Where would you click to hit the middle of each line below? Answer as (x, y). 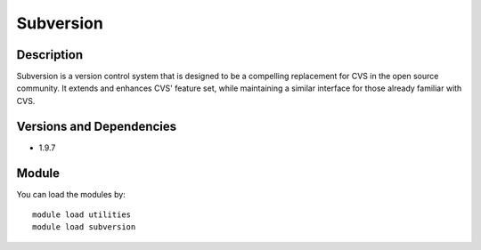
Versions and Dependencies (97, 126)
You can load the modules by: (71, 194)
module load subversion (84, 227)
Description (50, 55)
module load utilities (82, 215)
